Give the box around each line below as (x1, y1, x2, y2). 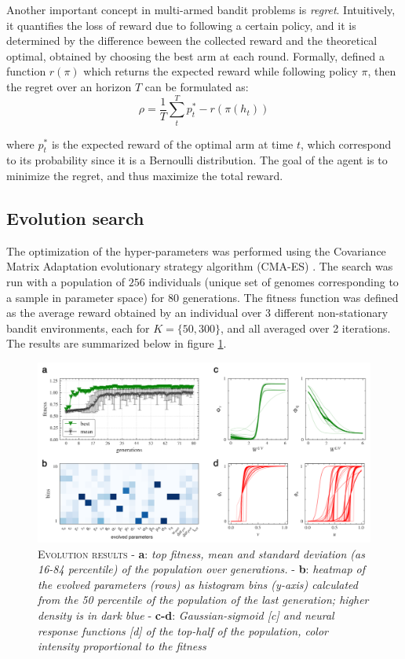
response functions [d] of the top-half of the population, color (38, 622, 329, 639)
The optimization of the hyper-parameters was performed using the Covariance (6, 242, 386, 259)
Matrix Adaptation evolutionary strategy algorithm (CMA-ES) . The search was (6, 258, 393, 274)
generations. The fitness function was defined (182, 289, 399, 305)
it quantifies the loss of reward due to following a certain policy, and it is (6, 17, 356, 33)
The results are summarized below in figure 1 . (6, 335, 227, 352)
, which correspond (301, 135, 392, 152)
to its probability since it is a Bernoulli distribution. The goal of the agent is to (6, 152, 388, 168)
